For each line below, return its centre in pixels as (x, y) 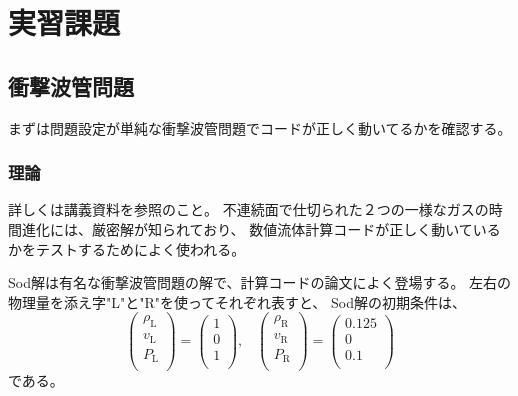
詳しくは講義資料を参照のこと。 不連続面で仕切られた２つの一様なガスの (248, 209)
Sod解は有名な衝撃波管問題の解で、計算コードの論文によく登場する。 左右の (260, 282)
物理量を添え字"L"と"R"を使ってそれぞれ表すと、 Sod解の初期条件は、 (237, 301)
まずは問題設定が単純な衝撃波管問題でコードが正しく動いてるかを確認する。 (260, 127)
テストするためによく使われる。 (140, 248)
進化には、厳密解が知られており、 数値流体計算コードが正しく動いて (247, 228)
